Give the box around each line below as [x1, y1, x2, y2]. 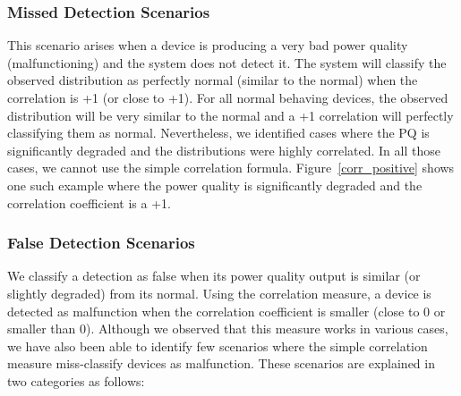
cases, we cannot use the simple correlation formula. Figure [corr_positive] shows [7, 158, 455, 177]
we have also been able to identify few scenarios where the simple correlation [7, 336, 428, 355]
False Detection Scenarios [7, 232, 195, 254]
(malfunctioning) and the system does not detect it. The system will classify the [7, 53, 447, 72]
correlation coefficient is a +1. [7, 193, 171, 212]
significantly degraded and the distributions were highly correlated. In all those [7, 140, 440, 159]
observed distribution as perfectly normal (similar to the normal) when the [7, 71, 418, 89]
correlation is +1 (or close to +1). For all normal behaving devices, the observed [7, 88, 448, 106]
